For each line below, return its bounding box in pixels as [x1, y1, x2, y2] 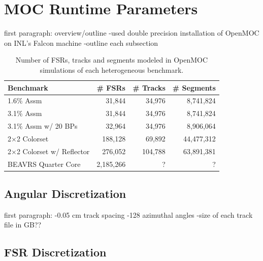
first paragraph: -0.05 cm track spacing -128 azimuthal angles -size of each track [4, 209, 253, 220]
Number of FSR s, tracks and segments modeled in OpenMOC [15, 54, 208, 65]
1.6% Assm [8, 95, 42, 106]
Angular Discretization [4, 186, 126, 201]
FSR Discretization [4, 244, 107, 260]
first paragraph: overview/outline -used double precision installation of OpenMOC [4, 27, 259, 38]
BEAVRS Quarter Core [8, 158, 81, 169]
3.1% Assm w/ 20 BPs [8, 121, 78, 131]
